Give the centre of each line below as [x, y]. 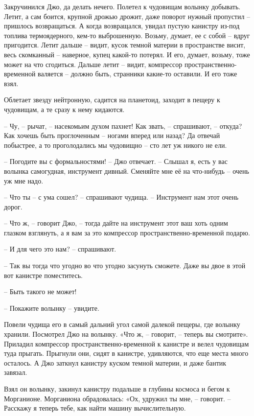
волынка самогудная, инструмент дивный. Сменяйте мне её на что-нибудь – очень [127, 171]
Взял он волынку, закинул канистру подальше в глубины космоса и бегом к [117, 389]
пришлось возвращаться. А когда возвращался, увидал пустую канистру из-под [122, 26]
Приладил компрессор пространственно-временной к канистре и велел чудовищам [127, 343]
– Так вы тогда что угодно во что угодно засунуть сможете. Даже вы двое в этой [125, 266]
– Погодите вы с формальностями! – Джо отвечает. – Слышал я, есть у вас [116, 161]
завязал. [16, 372]
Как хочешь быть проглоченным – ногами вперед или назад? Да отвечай [112, 135]
